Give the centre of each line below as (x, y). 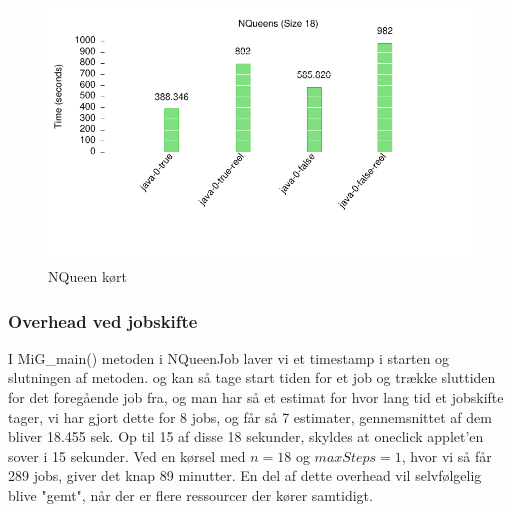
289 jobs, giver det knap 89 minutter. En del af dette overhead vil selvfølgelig (245, 475)
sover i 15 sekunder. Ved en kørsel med (127, 455)
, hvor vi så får (446, 455)
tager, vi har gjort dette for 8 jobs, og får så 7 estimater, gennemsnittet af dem (250, 416)
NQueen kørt (87, 275)
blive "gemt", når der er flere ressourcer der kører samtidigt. (190, 494)
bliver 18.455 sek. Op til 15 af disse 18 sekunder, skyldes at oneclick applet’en (246, 436)
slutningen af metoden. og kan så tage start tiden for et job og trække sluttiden (252, 377)
